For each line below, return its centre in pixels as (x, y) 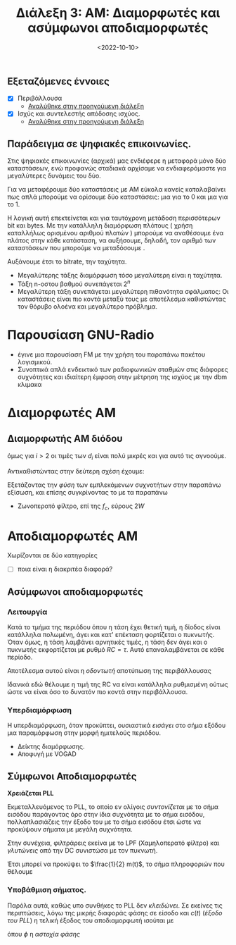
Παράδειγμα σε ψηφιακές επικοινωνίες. (99, 143)
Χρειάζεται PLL (31, 793)
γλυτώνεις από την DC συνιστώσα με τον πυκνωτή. (83, 851)
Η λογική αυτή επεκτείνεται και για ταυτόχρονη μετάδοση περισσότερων (114, 218)
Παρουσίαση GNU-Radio (81, 335)
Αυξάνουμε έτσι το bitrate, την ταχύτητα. (67, 261)
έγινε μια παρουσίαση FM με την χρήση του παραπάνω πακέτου (111, 354)
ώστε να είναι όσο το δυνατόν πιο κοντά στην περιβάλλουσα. (98, 692)
